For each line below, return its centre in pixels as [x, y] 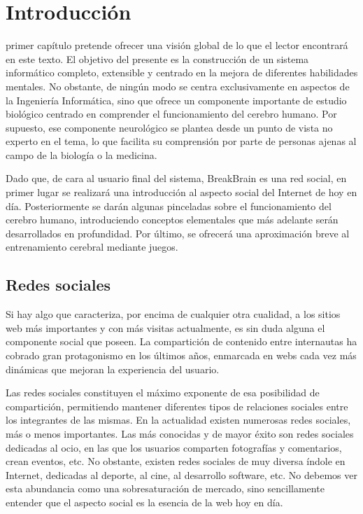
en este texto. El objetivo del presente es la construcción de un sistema [157, 58]
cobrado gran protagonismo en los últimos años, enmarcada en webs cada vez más [181, 355]
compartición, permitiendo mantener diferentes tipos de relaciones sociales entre [177, 406]
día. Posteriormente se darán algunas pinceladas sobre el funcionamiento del [169, 206]
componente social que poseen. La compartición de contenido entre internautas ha [181, 341]
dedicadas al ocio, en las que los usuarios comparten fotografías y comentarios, [174, 447]
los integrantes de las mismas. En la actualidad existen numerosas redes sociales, [178, 420]
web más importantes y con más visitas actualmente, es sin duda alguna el [165, 327]
